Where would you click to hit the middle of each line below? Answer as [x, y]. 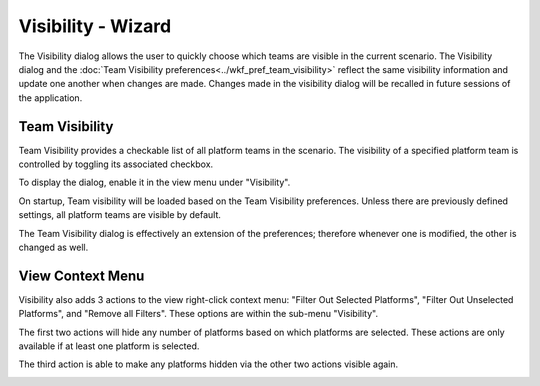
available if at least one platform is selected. [109, 346]
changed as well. [53, 247]
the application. [50, 97]
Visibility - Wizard [95, 26]
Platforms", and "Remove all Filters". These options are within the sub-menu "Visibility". [198, 314]
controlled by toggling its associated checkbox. [116, 164]
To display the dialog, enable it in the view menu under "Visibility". [154, 182]
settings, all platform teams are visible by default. [120, 215]
